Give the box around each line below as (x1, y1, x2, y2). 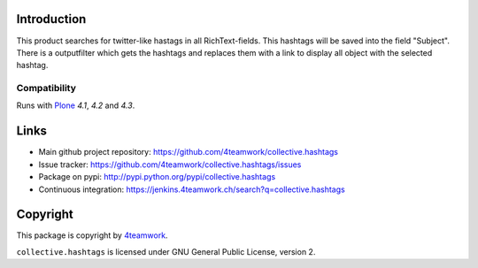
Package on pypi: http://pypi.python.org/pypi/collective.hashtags (38, 172, 276, 182)
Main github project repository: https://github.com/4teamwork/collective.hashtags (38, 147, 338, 157)
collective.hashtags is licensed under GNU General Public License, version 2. (16, 246, 316, 257)
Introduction (16, 11, 87, 27)
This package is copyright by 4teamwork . (16, 230, 168, 241)
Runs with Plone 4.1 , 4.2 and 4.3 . (16, 100, 135, 111)
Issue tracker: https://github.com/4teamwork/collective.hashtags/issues (38, 159, 302, 170)
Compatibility (16, 82, 77, 95)
